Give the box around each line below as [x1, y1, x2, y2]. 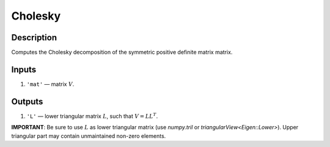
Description [11, 32, 57, 43]
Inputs [11, 64, 37, 74]
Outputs [11, 96, 43, 107]
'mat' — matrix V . [26, 80, 75, 88]
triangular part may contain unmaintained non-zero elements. [11, 132, 166, 140]
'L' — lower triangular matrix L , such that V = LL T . [26, 112, 158, 120]
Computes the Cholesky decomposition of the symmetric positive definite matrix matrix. [11, 49, 233, 56]
